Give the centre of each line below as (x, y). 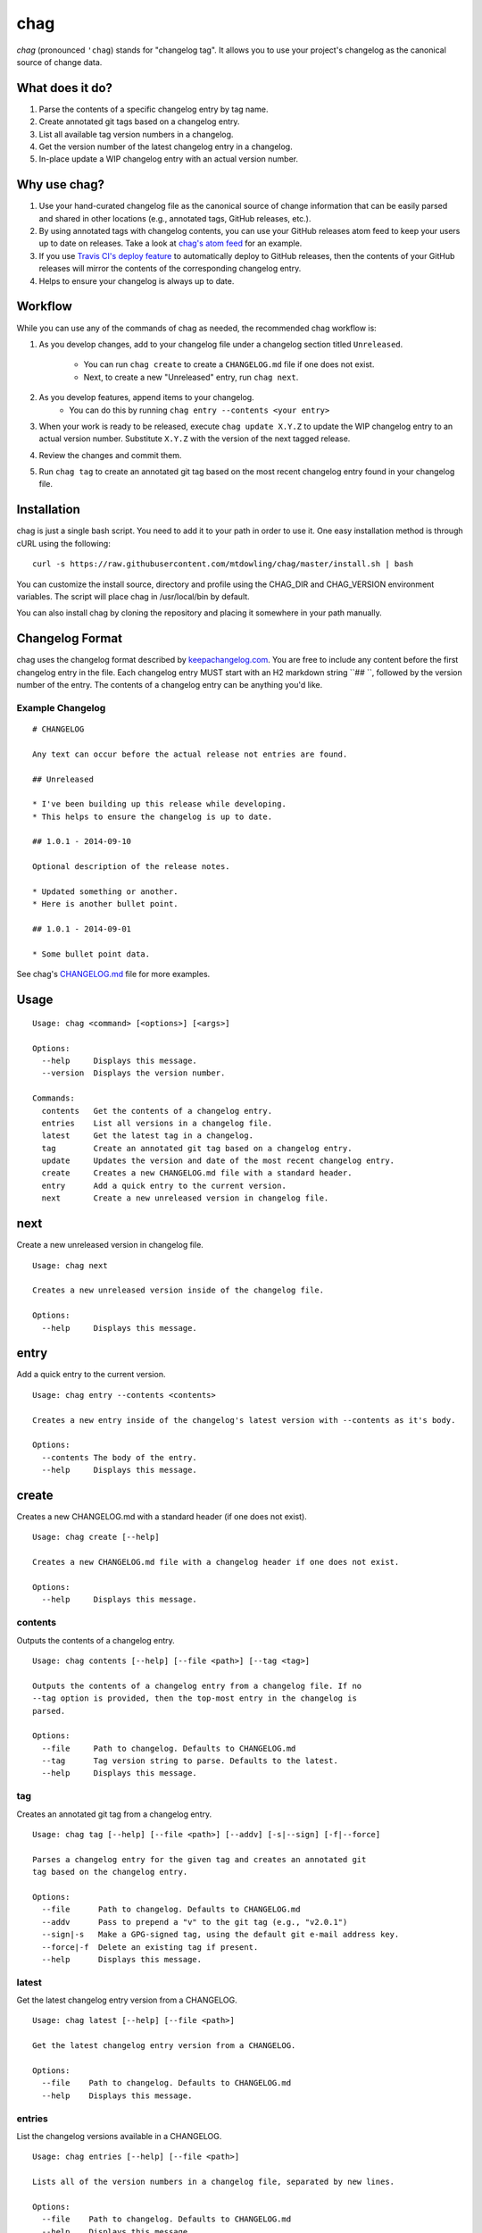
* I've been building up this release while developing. (160, 804)
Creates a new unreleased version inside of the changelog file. (179, 1290)
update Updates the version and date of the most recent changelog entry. (218, 1161)
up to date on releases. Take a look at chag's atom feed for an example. (170, 243)
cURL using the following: (63, 543)
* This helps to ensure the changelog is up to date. (152, 816)
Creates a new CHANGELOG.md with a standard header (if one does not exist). (162, 1517)
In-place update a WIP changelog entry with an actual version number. (169, 159)
